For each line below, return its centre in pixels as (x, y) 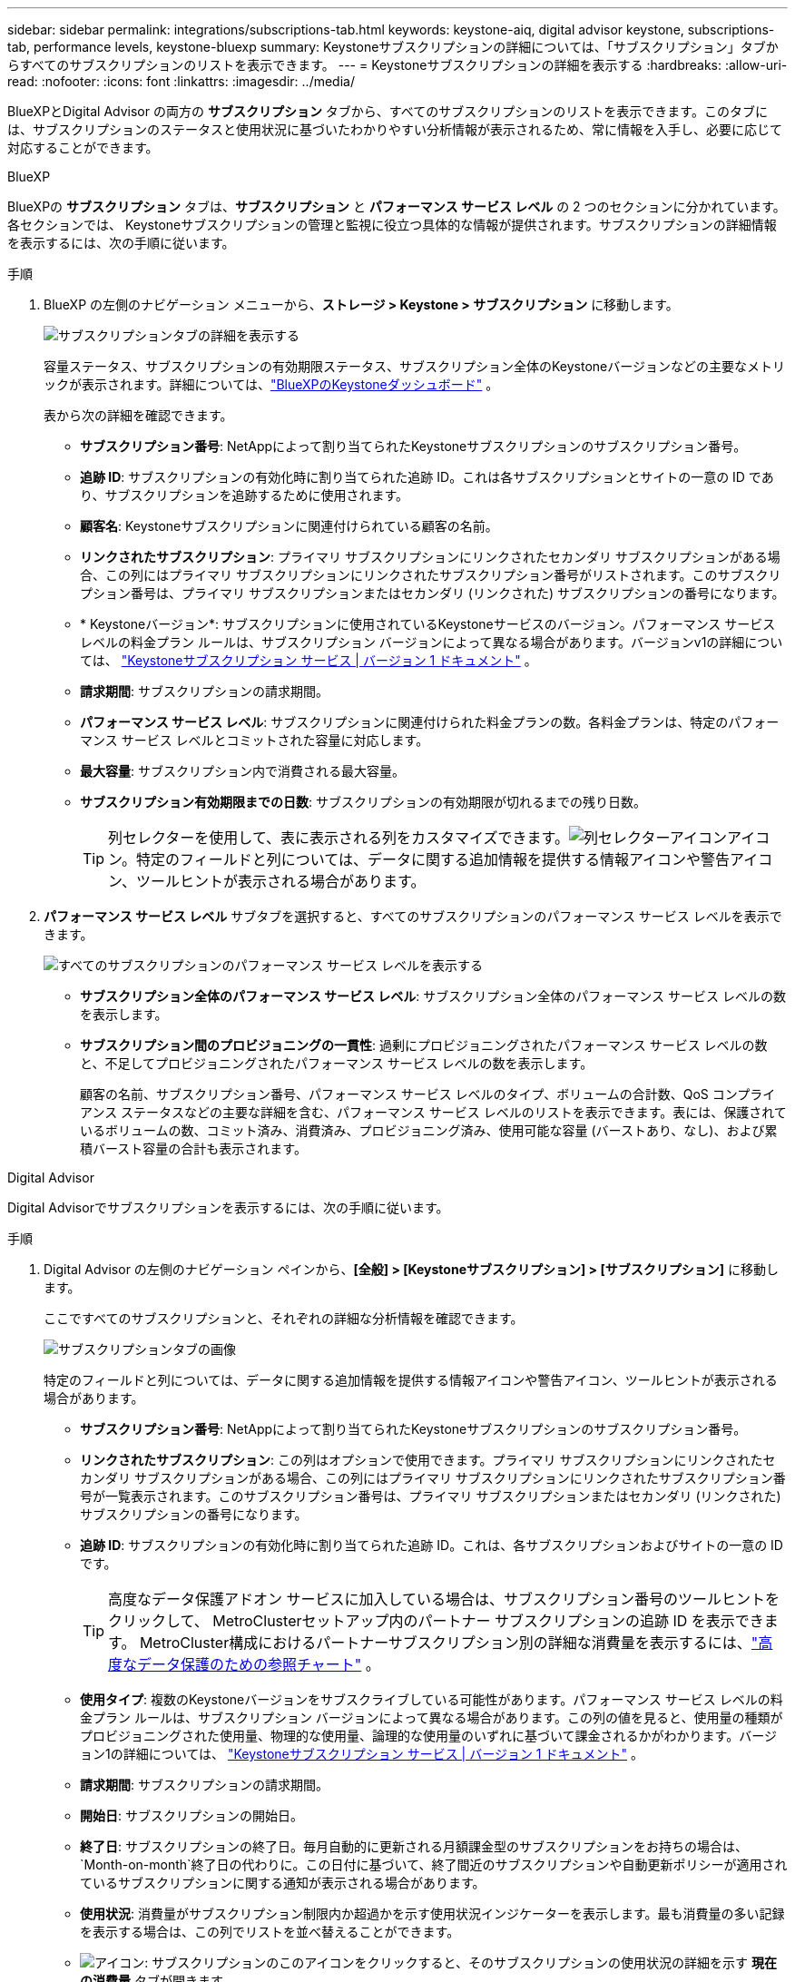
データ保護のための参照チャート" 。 (259, 1664)
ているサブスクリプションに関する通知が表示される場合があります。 (283, 1883)
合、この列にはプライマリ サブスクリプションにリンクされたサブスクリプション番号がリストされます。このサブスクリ (431, 575)
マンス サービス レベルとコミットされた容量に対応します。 (255, 740)
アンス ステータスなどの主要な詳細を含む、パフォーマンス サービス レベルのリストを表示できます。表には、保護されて (433, 1112)
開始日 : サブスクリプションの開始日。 (191, 1815)
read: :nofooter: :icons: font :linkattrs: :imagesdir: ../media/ (181, 81)
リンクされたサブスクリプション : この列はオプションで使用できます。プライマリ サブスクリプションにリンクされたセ (428, 1460)
